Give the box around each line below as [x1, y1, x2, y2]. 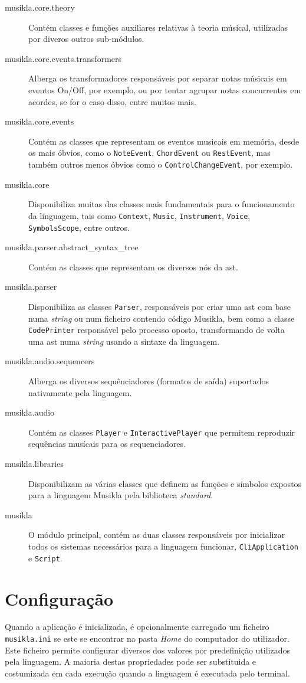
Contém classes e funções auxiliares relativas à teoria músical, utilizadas [28, 21, 288, 33]
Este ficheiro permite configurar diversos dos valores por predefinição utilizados [5, 643, 290, 656]
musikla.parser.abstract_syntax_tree [5, 241, 139, 253]
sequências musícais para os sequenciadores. [28, 437, 186, 450]
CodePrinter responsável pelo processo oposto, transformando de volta [28, 323, 285, 336]
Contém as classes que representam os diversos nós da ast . [28, 260, 238, 273]
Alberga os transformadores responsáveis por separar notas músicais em [28, 72, 287, 84]
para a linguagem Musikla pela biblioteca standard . [28, 489, 213, 501]
